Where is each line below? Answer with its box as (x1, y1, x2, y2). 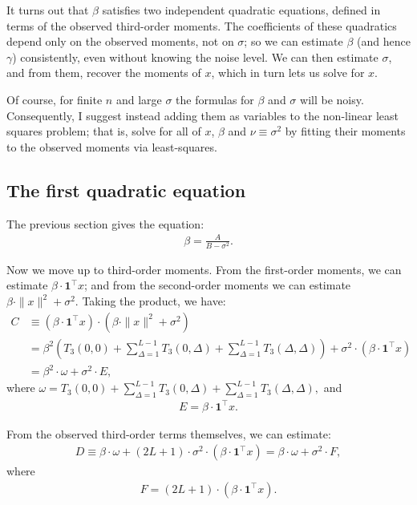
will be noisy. (300, 91, 364, 107)
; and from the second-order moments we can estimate (84, 277, 351, 293)
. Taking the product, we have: (75, 293, 226, 309)
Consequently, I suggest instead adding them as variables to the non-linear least (6, 107, 399, 123)
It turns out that (6, 2, 89, 18)
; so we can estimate (244, 33, 343, 50)
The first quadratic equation (6, 177, 246, 202)
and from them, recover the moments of (6, 64, 201, 81)
